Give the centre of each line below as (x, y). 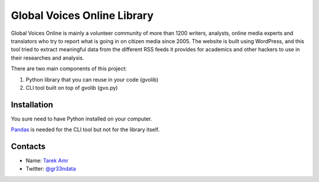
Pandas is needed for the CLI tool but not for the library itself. (85, 129)
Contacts (28, 147)
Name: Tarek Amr (47, 161)
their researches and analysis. (48, 58)
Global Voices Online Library (82, 15)
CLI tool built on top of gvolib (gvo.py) (72, 87)
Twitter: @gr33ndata (51, 169)
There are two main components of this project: (69, 69)
